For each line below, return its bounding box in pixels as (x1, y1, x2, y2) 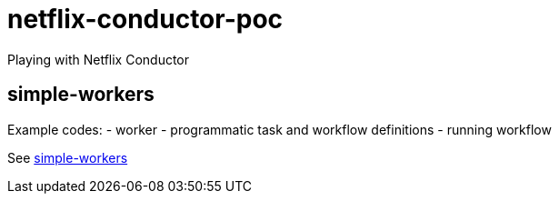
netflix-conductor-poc (7, 4, 284, 35)
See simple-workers (7, 149, 128, 166)
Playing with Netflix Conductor (7, 51, 190, 67)
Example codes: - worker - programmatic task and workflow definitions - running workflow (7, 121, 552, 137)
